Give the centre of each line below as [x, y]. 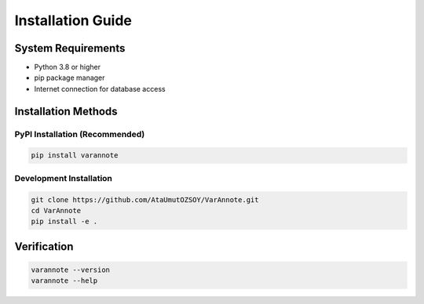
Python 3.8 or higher [68, 67]
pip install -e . [64, 222]
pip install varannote [75, 156]
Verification [44, 246]
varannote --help [64, 281]
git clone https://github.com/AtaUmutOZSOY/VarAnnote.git [145, 199]
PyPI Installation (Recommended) [80, 134]
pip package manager [69, 78]
